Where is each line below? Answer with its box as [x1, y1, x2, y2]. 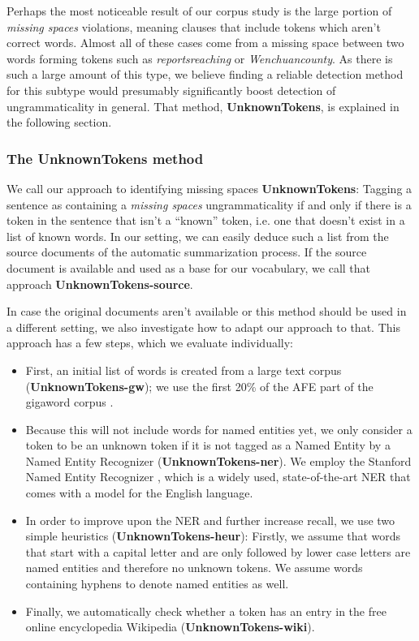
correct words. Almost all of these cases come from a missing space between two [6, 34, 404, 51]
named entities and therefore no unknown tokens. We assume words [25, 559, 363, 576]
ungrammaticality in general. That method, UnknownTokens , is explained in [6, 97, 400, 114]
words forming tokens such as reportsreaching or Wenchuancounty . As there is [6, 49, 393, 67]
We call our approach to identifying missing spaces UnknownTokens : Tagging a [6, 179, 413, 196]
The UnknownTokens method [6, 148, 204, 168]
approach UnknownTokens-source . [6, 275, 193, 292]
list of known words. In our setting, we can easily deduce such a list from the [6, 227, 389, 244]
